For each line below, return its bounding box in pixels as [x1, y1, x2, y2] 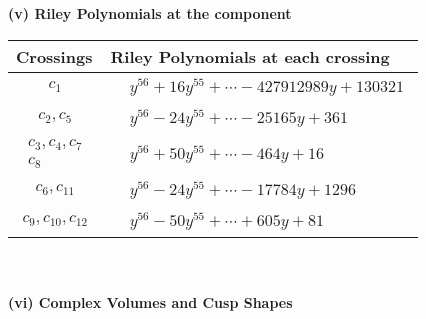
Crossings [16, 44, 93, 68]
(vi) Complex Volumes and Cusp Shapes [8, 292, 293, 313]
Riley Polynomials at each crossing [110, 44, 390, 68]
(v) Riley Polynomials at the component [8, 3, 292, 23]
